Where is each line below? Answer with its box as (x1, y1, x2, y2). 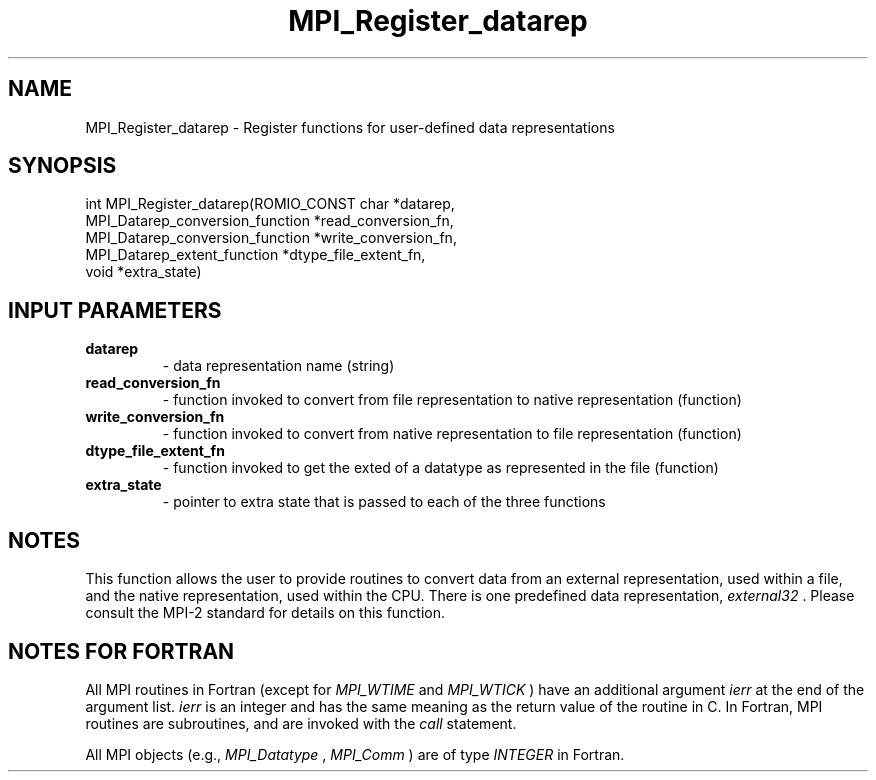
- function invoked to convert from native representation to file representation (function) (162, 425, 742, 443)
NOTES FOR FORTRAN (8, 638, 235, 664)
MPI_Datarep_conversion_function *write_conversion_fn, (85, 229, 457, 247)
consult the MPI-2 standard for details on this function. (85, 604, 446, 622)
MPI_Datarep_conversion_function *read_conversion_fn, (85, 212, 454, 230)
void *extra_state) (85, 263, 202, 281)
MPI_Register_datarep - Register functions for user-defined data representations (85, 118, 615, 136)
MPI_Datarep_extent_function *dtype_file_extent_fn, (85, 246, 426, 264)
